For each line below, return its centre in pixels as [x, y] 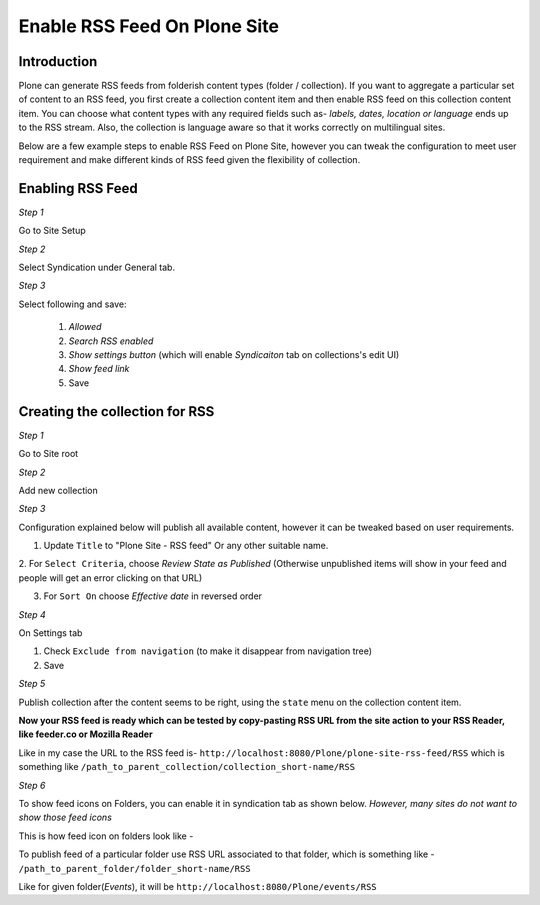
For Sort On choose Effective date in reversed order [153, 596]
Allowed [85, 327]
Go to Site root [48, 454]
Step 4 [32, 614]
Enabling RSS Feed [78, 188]
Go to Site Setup [52, 231]
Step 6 [32, 785]
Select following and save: [72, 304]
